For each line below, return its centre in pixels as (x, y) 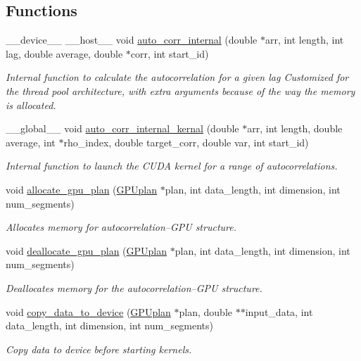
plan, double (205, 311)
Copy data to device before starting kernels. (99, 349)
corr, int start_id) (170, 53)
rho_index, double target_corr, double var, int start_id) (186, 142)
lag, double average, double (64, 53)
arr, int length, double (295, 128)
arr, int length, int (304, 40)
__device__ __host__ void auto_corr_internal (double (132, 40)
